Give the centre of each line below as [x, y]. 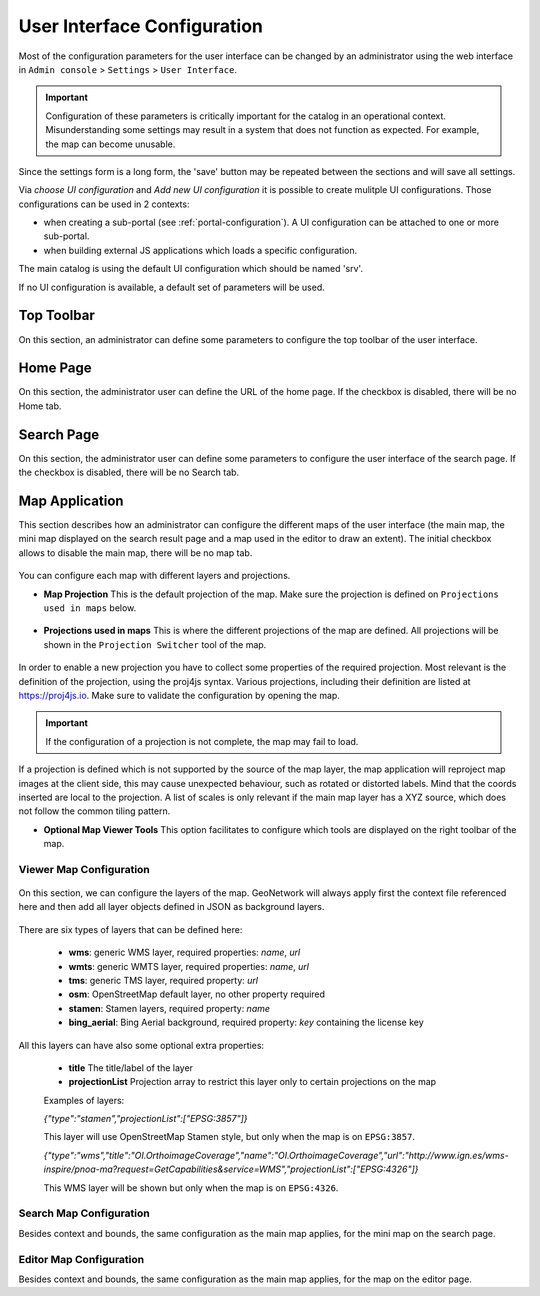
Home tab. [40, 406]
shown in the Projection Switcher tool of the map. [155, 644]
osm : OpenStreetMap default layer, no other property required [196, 994]
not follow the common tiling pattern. [94, 811]
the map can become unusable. [110, 144]
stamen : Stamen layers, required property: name [169, 1008]
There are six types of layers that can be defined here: [130, 929]
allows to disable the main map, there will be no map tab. [135, 552]
